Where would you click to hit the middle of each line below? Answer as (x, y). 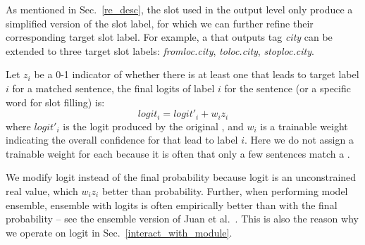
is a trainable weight (304, 126)
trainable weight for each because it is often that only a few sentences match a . (178, 153)
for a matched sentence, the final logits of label (113, 88)
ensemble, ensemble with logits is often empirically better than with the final (172, 205)
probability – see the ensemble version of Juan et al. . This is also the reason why (182, 219)
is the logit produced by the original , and (153, 126)
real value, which (42, 190)
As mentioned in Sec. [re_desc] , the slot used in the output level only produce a (179, 9)
